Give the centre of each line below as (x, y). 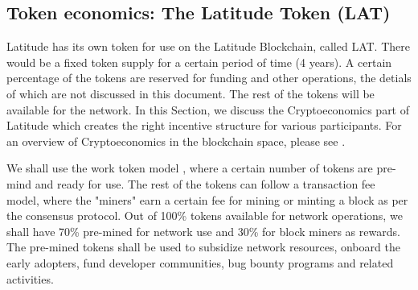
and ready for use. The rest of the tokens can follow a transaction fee (205, 183)
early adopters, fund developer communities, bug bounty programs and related (200, 262)
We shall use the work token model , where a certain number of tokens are (190, 168)
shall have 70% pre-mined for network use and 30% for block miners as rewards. (203, 231)
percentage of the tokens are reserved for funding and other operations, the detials (209, 78)
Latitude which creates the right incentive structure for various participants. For (204, 125)
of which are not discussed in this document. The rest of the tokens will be (191, 93)
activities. (30, 278)
